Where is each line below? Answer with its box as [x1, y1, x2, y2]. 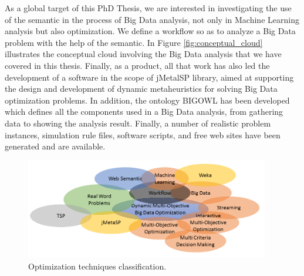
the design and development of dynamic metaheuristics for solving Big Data [5, 82, 278, 95]
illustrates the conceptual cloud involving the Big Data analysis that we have [5, 48, 282, 60]
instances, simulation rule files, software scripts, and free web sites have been [5, 128, 281, 141]
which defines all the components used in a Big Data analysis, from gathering [5, 105, 283, 118]
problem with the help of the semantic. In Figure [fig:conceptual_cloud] [5, 36, 263, 48]
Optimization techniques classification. [28, 260, 167, 272]
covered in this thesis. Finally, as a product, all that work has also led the [5, 59, 270, 71]
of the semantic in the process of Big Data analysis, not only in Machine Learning [5, 13, 299, 25]
